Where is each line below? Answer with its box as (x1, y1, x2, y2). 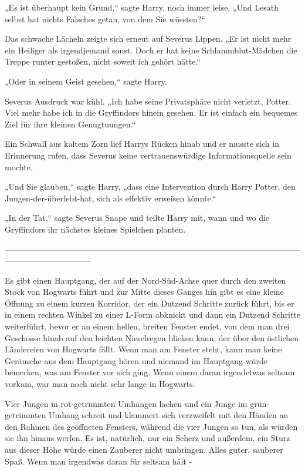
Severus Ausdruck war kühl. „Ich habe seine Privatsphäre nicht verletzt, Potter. (5, 95, 291, 107)
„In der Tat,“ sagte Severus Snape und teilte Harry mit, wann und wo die (5, 211, 270, 224)
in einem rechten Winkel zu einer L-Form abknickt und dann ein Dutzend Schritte (5, 308, 300, 321)
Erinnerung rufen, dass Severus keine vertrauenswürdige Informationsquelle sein (5, 149, 292, 161)
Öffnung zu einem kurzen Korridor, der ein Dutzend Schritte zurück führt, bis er (5, 297, 294, 309)
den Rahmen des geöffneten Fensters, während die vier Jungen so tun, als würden (5, 420, 298, 432)
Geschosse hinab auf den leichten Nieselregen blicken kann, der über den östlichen (5, 331, 299, 344)
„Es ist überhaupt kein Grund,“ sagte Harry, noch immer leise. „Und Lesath (5, 1, 279, 13)
